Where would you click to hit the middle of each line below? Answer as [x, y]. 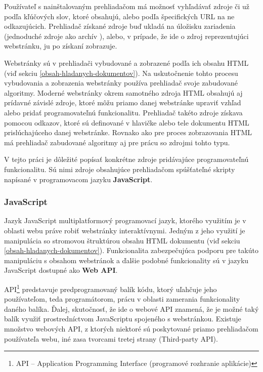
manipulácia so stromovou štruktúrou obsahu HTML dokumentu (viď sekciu [122, 240]
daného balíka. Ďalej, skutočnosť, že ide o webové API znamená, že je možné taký [131, 308]
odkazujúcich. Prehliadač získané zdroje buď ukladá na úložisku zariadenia [120, 26]
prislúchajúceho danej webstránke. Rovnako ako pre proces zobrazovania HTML [128, 132]
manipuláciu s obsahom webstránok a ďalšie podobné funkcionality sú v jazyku [126, 260]
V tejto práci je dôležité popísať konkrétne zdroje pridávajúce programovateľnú [126, 159]
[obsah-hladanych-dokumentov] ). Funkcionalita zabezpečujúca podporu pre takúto [131, 250]
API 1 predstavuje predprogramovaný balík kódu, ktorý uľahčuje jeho [111, 288]
